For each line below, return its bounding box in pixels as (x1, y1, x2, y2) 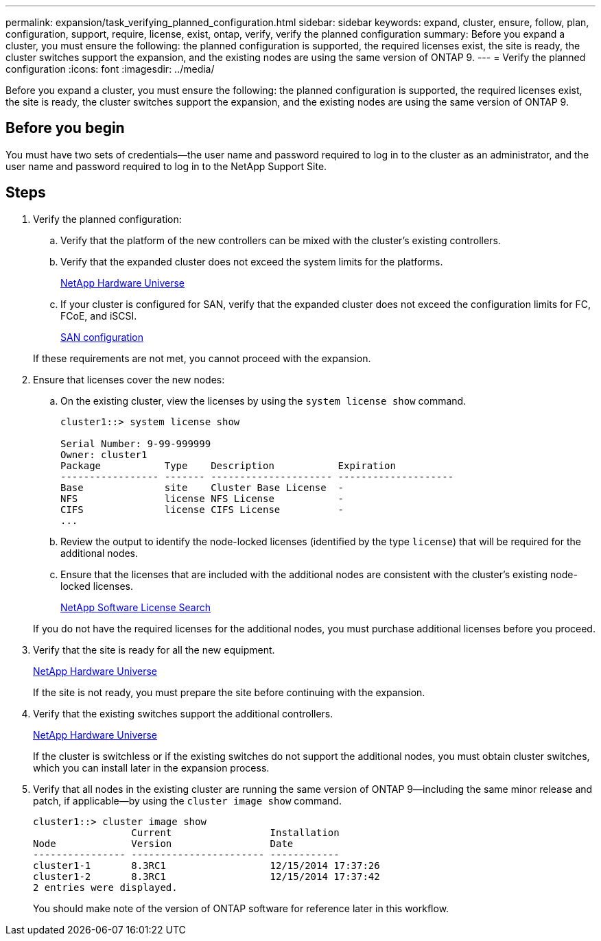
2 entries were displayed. (33, 881, 178, 893)
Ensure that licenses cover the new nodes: (33, 373, 225, 385)
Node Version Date (33, 837, 294, 849)
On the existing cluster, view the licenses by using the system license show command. (60, 394, 467, 407)
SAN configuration (60, 331, 143, 343)
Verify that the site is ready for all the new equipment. (33, 643, 275, 656)
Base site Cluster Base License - (60, 481, 344, 493)
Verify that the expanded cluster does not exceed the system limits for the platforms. (60, 255, 443, 267)
